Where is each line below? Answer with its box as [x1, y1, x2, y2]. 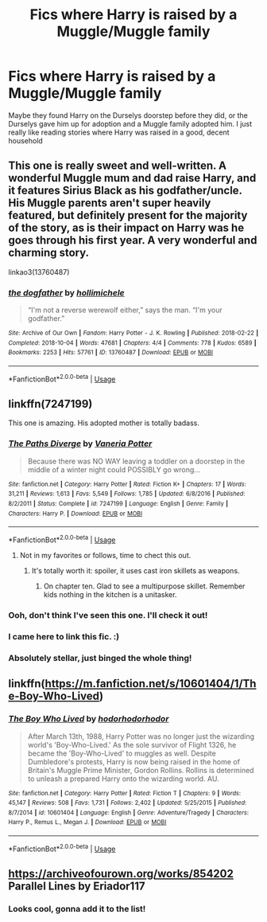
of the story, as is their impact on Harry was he [8, 221, 245, 235]
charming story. [8, 246, 90, 260]
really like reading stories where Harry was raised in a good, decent [8, 127, 230, 137]
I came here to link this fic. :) [8, 631, 120, 642]
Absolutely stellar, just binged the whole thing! [8, 652, 192, 663]
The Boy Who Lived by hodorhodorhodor [8, 713, 169, 725]
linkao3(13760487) [8, 267, 70, 276]
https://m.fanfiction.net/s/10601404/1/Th [44, 677, 257, 690]
